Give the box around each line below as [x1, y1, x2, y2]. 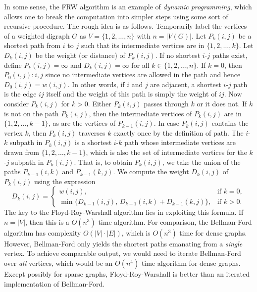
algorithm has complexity [4, 227, 81, 238]
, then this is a [25, 216, 69, 227]
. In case [154, 118, 179, 128]
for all [131, 59, 150, 70]
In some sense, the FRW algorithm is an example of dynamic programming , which [4, 1, 252, 11]
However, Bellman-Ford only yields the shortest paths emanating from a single [4, 238, 243, 248]
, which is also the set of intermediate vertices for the [86, 146, 247, 157]
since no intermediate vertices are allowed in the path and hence [45, 69, 241, 80]
